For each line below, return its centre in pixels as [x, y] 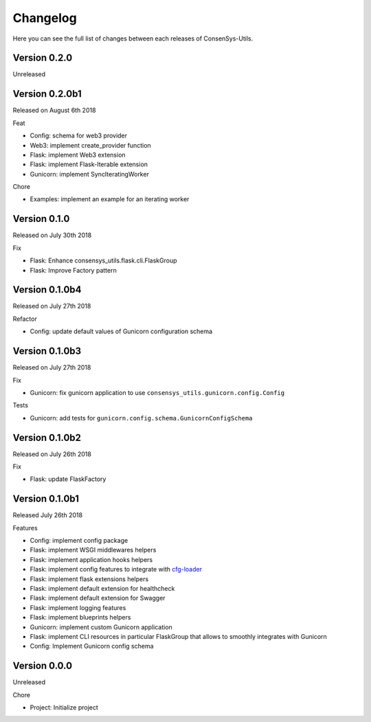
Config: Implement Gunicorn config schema [92, 646]
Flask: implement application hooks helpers [91, 559]
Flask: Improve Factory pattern [73, 270]
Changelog [45, 18]
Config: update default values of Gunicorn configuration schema [121, 331]
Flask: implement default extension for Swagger [98, 598]
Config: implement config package [79, 541]
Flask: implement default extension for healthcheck [102, 589]
